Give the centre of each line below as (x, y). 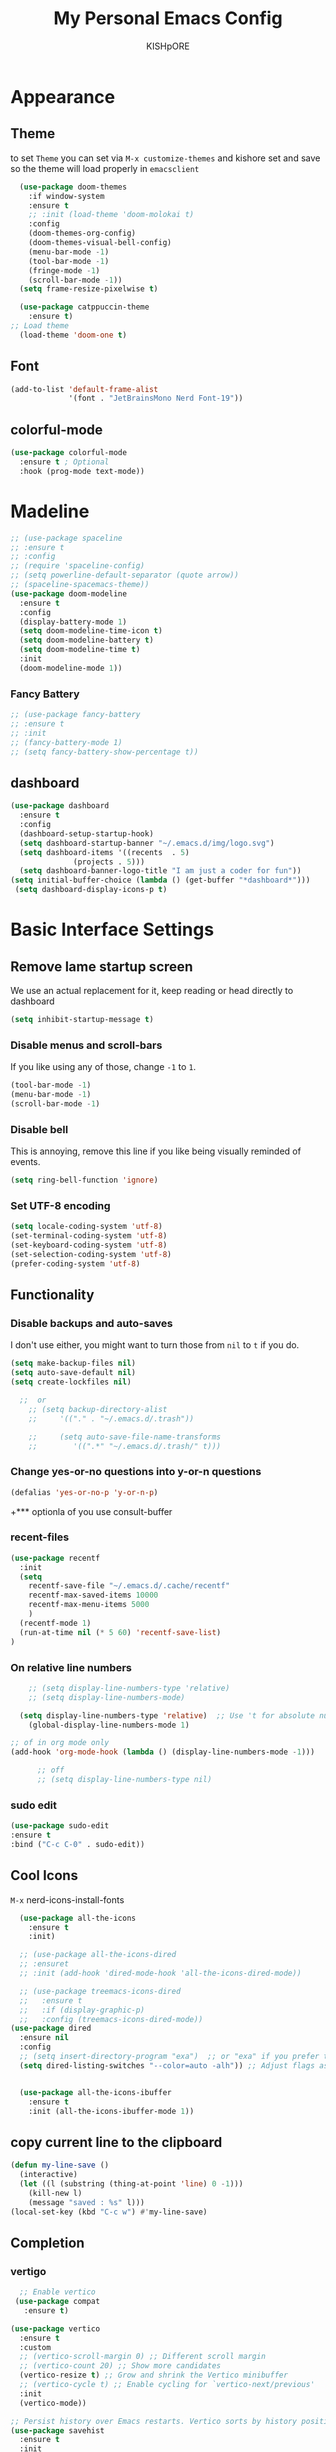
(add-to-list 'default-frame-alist (84, 389)
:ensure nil (44, 2038)
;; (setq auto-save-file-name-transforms (125, 1437)
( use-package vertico (55, 2328)
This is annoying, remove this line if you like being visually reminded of (156, 1151)
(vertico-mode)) (53, 2403)
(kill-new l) (55, 2193)
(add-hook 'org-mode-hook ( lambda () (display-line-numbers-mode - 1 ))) (162, 1752)
